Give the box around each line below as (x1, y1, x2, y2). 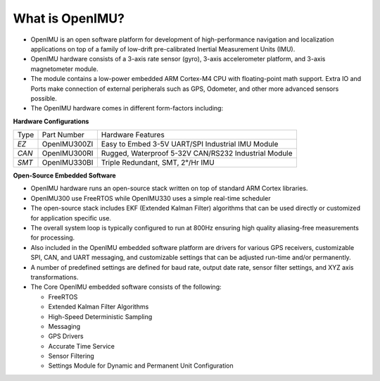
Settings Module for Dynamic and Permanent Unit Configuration (48, 361, 234, 370)
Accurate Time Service (48, 342, 115, 350)
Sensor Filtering (48, 352, 94, 361)
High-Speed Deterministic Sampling (48, 312, 153, 320)
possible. (30, 94, 58, 102)
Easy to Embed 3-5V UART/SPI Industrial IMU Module (101, 139, 279, 149)
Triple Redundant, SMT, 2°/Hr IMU (101, 158, 215, 168)
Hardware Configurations (13, 117, 89, 125)
